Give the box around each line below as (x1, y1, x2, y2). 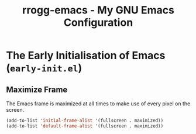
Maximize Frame (6, 84, 68, 94)
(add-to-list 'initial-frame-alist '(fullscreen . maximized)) (6, 118, 164, 123)
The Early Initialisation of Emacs (6, 49, 166, 62)
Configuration (63, 16, 133, 29)
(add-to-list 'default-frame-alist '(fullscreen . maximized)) (6, 123, 164, 129)
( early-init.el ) (6, 61, 82, 75)
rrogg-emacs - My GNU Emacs (22, 4, 174, 17)
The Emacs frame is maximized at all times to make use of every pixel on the (6, 100, 191, 107)
